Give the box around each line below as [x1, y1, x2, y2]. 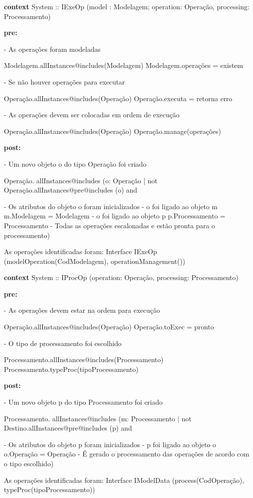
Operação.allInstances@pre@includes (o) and [4, 185, 137, 195]
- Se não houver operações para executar [4, 76, 125, 87]
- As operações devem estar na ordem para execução [4, 305, 160, 315]
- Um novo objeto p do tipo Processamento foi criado [4, 397, 163, 407]
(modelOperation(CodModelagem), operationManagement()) [4, 256, 185, 266]
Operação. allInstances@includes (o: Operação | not [4, 175, 157, 185]
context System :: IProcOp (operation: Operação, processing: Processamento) [4, 272, 238, 282]
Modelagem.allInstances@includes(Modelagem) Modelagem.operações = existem [4, 60, 243, 70]
